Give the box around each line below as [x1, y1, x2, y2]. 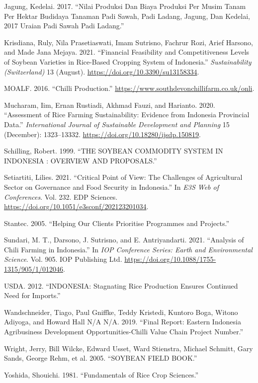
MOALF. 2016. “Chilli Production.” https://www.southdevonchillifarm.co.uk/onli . [4, 83, 255, 93]
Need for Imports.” [4, 290, 61, 301]
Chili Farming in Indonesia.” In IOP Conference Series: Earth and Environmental [4, 244, 253, 254]
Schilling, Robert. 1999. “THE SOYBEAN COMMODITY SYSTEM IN [4, 146, 223, 156]
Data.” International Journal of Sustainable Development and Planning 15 [4, 119, 230, 129]
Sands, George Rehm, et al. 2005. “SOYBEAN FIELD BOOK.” [4, 353, 197, 363]
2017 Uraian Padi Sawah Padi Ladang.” [4, 20, 124, 31]
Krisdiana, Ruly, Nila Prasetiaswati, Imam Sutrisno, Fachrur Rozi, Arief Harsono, [4, 37, 253, 47]
